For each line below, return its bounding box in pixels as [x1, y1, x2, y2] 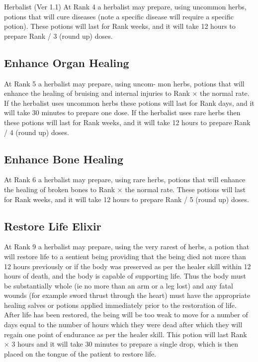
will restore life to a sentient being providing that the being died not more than [4, 251, 246, 261]
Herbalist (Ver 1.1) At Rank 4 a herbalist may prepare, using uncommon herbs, [4, 1, 247, 11]
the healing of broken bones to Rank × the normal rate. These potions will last [4, 184, 246, 194]
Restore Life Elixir [4, 218, 101, 233]
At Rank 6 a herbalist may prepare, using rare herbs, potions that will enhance [4, 174, 246, 185]
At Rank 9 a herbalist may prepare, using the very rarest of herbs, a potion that [4, 241, 250, 252]
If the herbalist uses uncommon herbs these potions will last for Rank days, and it [4, 97, 255, 108]
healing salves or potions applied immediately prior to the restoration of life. [4, 299, 237, 310]
